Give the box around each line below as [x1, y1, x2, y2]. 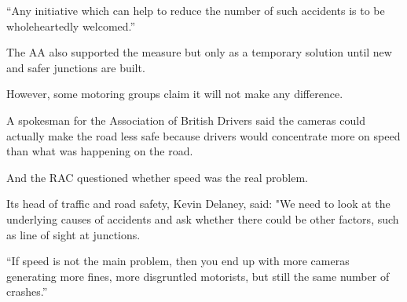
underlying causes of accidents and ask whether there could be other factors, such [6, 210, 399, 227]
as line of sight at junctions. [6, 226, 141, 242]
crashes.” [6, 283, 48, 300]
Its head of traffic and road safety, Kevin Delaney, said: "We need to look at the [6, 195, 390, 212]
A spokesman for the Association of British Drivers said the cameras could [6, 111, 365, 128]
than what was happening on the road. [6, 143, 193, 159]
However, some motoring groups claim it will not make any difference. [6, 86, 343, 102]
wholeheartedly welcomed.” [6, 17, 136, 34]
